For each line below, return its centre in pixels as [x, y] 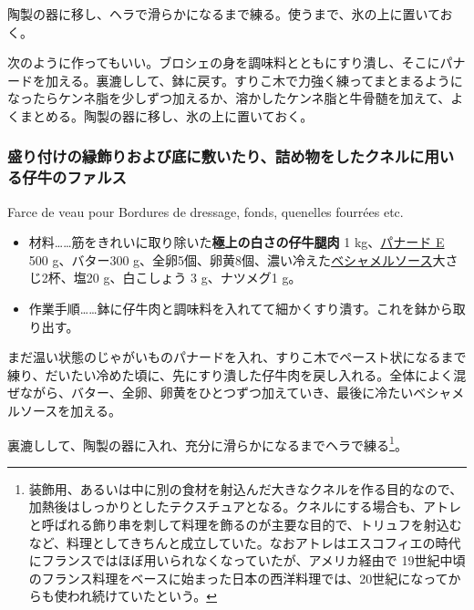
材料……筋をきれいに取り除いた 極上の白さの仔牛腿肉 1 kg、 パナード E [237, 242]
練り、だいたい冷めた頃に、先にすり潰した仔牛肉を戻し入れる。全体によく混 [237, 374]
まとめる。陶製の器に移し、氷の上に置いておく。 [166, 115]
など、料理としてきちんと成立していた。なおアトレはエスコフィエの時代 [245, 542]
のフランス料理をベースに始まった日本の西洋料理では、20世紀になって [238, 578]
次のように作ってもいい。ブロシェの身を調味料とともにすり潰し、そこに [224, 62]
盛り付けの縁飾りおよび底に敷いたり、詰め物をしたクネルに [216, 156]
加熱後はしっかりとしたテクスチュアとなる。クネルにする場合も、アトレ [245, 507]
